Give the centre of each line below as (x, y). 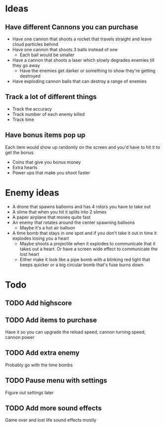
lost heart (29, 254)
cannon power (20, 337)
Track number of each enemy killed (49, 114)
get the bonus (19, 152)
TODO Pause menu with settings (56, 380)
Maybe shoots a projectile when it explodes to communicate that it (87, 243)
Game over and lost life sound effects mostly (51, 420)
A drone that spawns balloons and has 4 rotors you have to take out (82, 207)
